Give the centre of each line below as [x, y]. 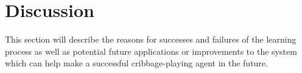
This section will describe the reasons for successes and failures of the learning [151, 39]
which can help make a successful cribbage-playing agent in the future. [136, 63]
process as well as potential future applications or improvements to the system [151, 51]
